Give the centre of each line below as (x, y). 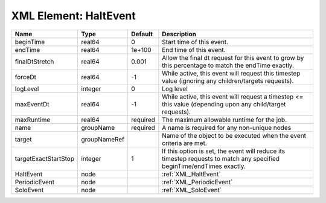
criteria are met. (185, 143)
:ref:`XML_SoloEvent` (192, 190)
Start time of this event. (195, 42)
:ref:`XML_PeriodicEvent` (197, 182)
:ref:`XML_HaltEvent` (191, 174)
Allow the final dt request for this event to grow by (233, 57)
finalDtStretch (34, 62)
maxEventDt (32, 104)
